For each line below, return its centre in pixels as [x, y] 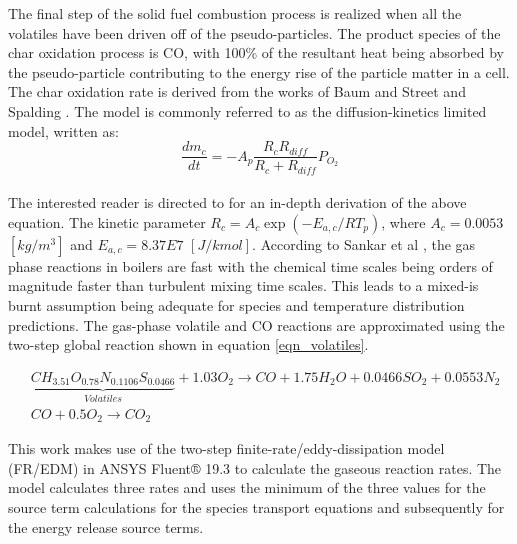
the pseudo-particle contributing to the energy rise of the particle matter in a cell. [259, 71]
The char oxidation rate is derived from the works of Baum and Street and [237, 91]
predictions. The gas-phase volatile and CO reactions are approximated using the [256, 324]
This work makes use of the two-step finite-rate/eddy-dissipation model [226, 448]
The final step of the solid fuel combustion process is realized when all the [235, 13]
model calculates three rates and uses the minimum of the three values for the [247, 487]
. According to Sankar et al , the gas [364, 243]
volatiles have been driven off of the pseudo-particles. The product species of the [254, 32]
